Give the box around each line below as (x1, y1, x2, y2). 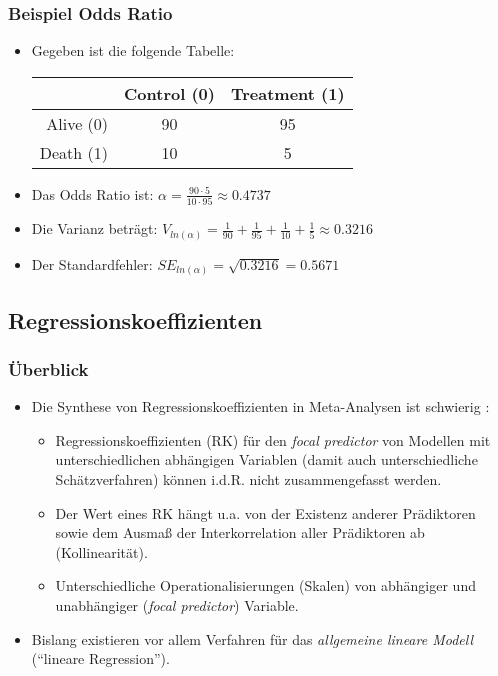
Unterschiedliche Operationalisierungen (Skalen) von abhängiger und (55, 575, 476, 596)
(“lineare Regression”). (31, 648, 170, 669)
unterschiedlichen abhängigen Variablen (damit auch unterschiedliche (55, 449, 478, 470)
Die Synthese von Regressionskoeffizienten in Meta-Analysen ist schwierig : (31, 396, 490, 417)
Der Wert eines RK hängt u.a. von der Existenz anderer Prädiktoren (55, 502, 476, 523)
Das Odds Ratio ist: (31, 183, 154, 204)
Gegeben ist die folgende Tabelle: (31, 40, 235, 61)
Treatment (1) (230, 81, 345, 105)
